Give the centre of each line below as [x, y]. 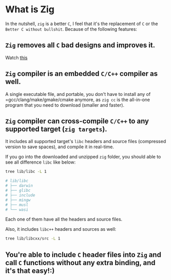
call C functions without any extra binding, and [80, 263]
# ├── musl [17, 205]
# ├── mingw [18, 200]
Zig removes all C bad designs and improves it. [80, 45]
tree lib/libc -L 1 [26, 172]
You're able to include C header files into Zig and [83, 255]
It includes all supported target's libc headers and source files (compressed [86, 142]
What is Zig [30, 9]
